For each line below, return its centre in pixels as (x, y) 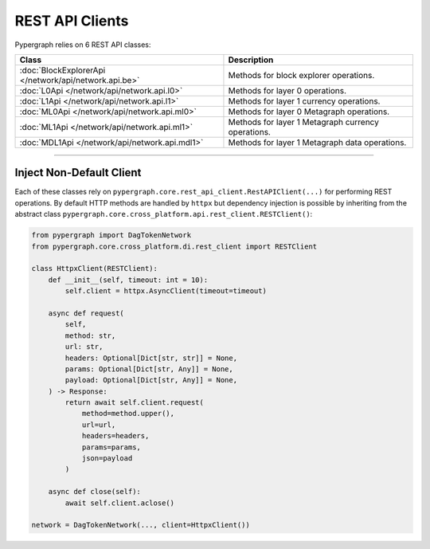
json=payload (107, 459)
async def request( (86, 313)
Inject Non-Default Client (78, 173)
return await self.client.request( (135, 403)
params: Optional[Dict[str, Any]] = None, (149, 369)
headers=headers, (115, 436)
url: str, (84, 347)
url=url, (99, 425)
